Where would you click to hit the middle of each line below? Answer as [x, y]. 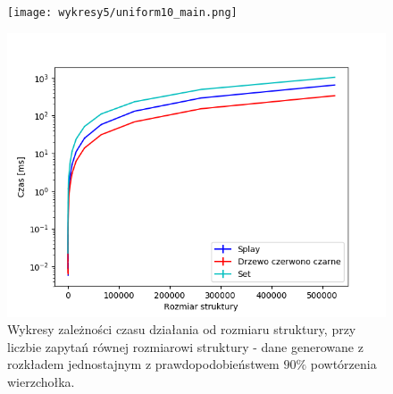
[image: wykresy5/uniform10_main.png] [122, 13]
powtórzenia [343, 364]
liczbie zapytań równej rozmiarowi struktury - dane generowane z [185, 346]
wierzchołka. [41, 382]
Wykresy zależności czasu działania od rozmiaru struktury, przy [182, 329]
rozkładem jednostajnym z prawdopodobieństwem [143, 364]
